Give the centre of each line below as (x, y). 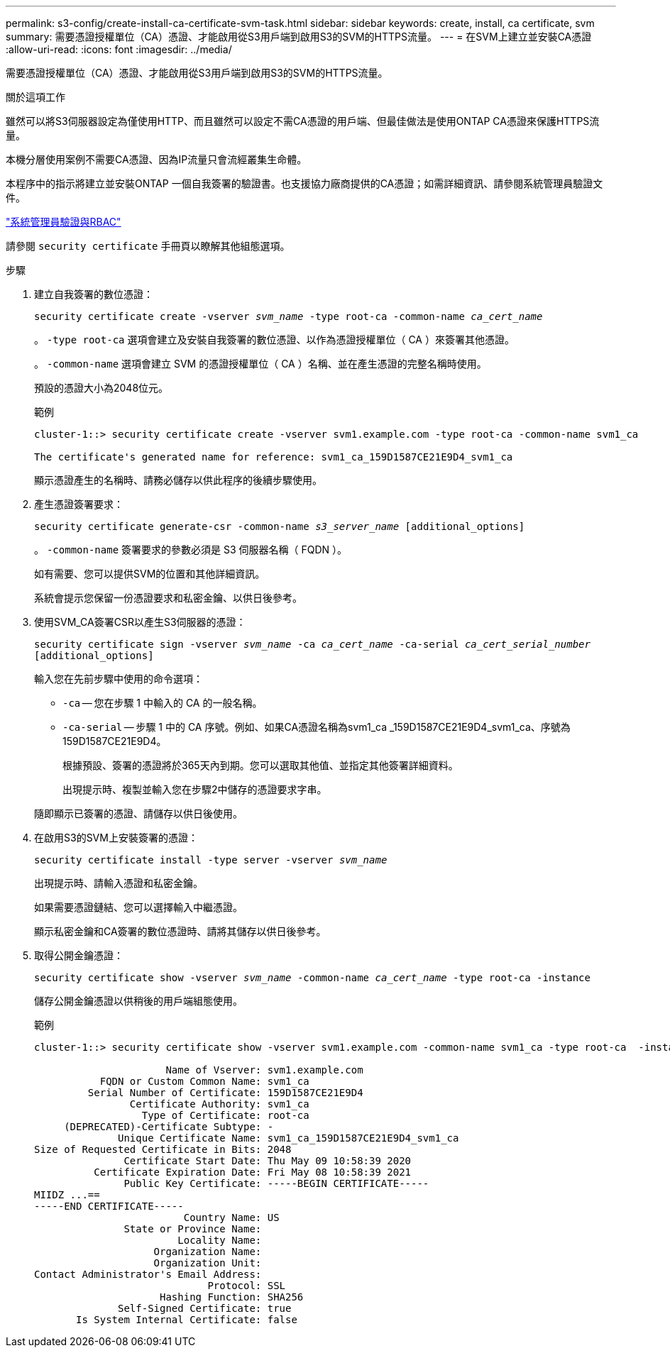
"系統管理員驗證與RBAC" (64, 222)
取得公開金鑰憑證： (79, 955)
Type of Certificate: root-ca (225, 1115)
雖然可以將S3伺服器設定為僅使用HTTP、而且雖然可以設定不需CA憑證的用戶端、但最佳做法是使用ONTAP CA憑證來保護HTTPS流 (303, 121)
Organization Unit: (208, 1263)
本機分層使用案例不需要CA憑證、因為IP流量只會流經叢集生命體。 (156, 159)
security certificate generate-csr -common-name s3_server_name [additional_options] (280, 526)
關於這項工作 (35, 97)
